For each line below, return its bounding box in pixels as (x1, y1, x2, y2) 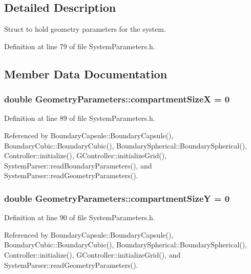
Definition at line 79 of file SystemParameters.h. (4, 40, 155, 51)
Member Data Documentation (4, 66, 168, 81)
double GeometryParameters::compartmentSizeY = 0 (4, 192, 230, 204)
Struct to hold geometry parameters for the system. (4, 24, 166, 34)
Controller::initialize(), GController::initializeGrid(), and (4, 249, 181, 260)
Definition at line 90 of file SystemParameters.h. (4, 212, 155, 223)
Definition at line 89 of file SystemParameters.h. (4, 113, 155, 123)
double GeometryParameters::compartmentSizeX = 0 (4, 93, 230, 106)
